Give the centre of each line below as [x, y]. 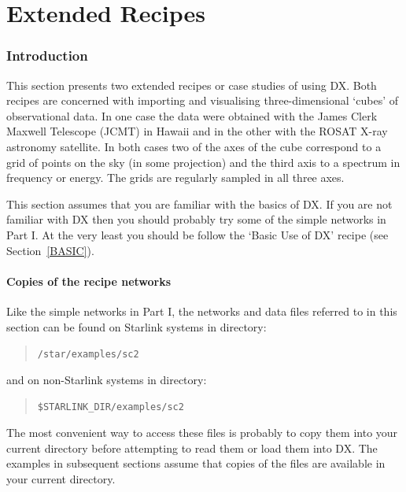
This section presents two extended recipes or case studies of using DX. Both [192, 85]
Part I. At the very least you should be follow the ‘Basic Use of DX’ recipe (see [197, 234]
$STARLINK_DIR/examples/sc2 [111, 407]
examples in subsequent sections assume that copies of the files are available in [196, 463]
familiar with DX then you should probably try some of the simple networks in [196, 219]
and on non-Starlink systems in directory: [107, 379]
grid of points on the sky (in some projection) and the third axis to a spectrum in [203, 162]
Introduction [47, 55]
